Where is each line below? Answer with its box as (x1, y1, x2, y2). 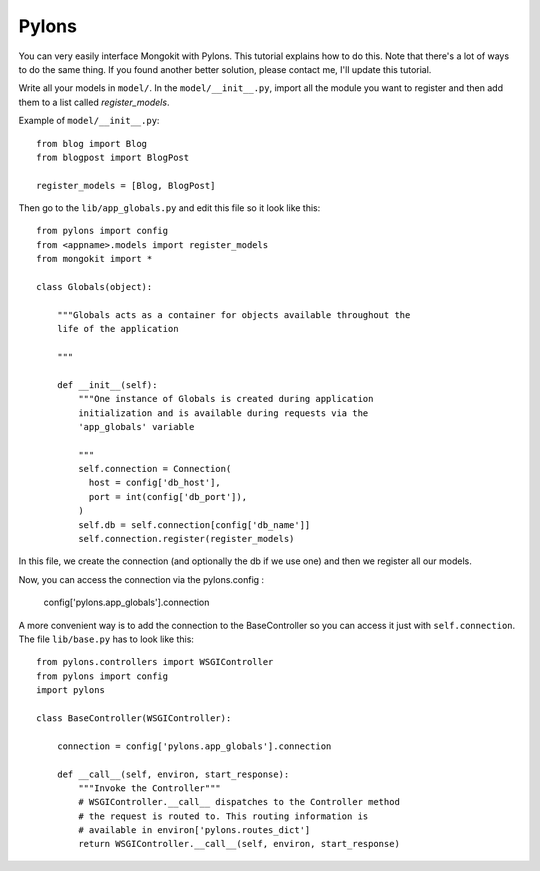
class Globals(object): (36, 281, 153, 293)
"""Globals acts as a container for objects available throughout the (56, 309, 411, 320)
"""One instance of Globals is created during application (78, 393, 374, 405)
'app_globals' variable (78, 421, 195, 432)
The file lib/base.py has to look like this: (18, 633, 195, 645)
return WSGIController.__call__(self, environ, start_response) (78, 838, 400, 850)
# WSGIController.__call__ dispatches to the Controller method (78, 796, 400, 808)
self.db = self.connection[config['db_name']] (78, 519, 311, 530)
